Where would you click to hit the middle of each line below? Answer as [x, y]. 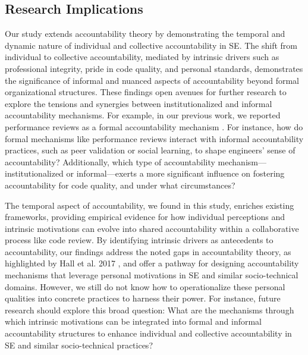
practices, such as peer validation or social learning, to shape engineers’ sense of [150, 150]
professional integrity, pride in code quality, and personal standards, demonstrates [154, 68]
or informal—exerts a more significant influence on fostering [175, 173]
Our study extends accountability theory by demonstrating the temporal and [145, 34]
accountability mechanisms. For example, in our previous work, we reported [143, 115]
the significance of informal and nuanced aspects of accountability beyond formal [152, 80]
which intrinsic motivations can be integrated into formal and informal [133, 321]
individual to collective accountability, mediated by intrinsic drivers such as [142, 57]
